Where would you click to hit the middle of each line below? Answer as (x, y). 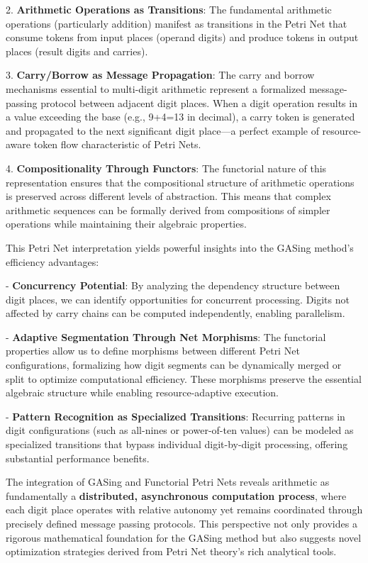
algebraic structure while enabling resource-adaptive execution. (142, 392)
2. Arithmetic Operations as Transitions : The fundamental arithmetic (169, 9)
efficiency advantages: (52, 261)
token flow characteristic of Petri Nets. (117, 144)
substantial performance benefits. (78, 458)
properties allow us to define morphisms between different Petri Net (153, 351)
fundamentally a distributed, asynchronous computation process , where (176, 495)
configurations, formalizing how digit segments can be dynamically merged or (174, 365)
